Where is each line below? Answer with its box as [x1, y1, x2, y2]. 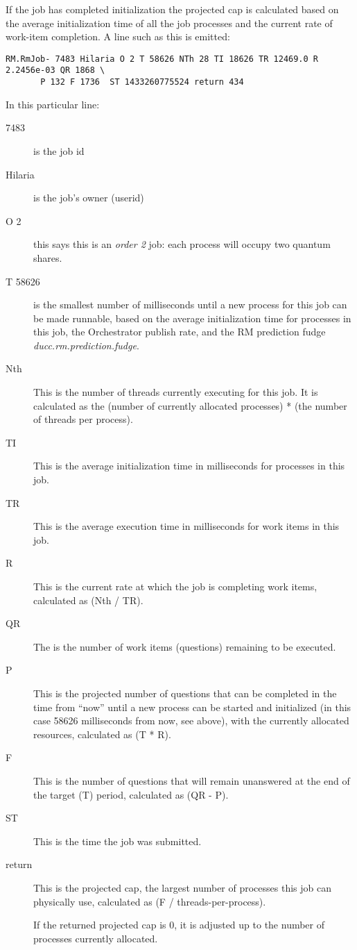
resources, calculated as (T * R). [33, 726, 171, 741]
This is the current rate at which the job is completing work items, [33, 579, 317, 593]
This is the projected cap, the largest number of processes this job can [33, 880, 331, 894]
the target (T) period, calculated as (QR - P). [33, 787, 229, 801]
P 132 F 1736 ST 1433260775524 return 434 [40, 77, 244, 87]
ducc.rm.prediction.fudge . [33, 337, 139, 352]
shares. [33, 250, 62, 265]
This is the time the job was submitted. [33, 833, 202, 848]
